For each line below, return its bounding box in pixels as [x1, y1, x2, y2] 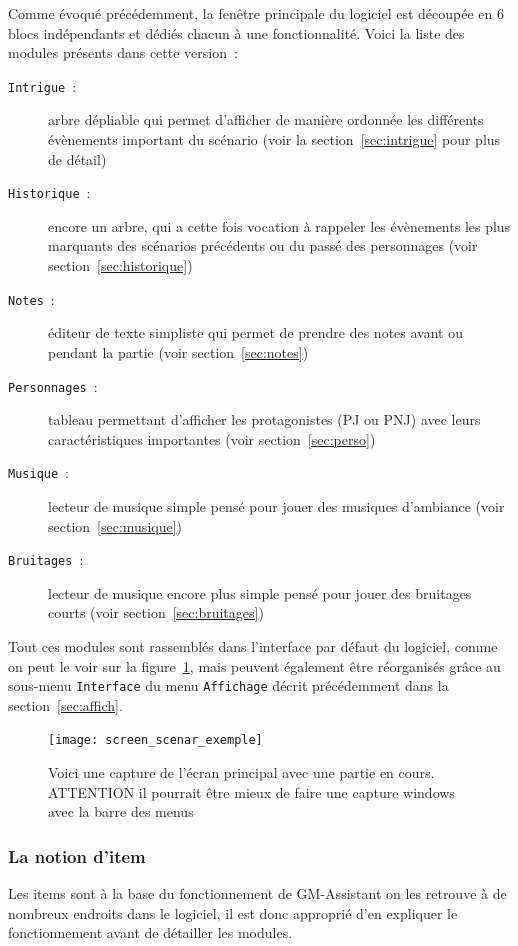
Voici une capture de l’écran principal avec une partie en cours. [48, 762, 435, 783]
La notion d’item [8, 843, 146, 868]
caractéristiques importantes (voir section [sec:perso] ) [48, 428, 376, 449]
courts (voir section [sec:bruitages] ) [48, 602, 264, 623]
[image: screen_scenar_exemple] [48, 733, 263, 748]
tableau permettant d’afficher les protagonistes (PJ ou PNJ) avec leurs [48, 409, 481, 430]
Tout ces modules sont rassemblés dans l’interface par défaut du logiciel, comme [8, 636, 498, 657]
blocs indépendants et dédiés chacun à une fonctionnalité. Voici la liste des [8, 22, 465, 43]
